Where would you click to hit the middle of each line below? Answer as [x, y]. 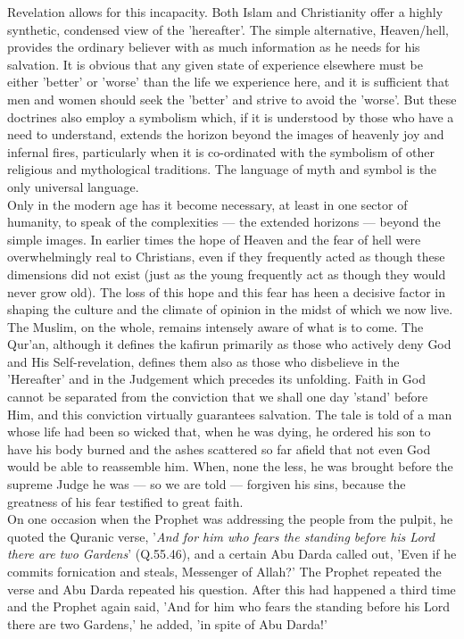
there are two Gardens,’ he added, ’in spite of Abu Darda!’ [167, 623]
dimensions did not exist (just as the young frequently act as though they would [227, 274]
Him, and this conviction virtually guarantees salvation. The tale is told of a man [230, 414]
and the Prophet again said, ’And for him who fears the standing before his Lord [229, 606]
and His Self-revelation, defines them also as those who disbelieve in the [203, 361]
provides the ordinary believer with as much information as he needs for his [214, 47]
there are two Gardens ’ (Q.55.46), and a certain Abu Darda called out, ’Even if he [232, 554]
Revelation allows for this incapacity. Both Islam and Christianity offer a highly [225, 12]
